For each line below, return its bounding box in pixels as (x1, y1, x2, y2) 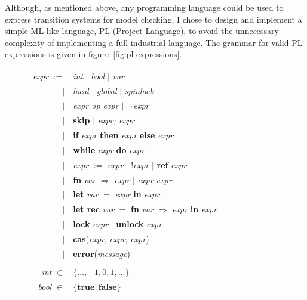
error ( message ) (73, 247, 130, 259)
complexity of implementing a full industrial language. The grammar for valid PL (5, 36, 303, 48)
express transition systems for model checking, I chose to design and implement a (5, 13, 302, 25)
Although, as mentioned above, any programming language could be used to (5, 1, 284, 13)
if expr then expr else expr (73, 129, 174, 141)
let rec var (73, 203, 115, 215)
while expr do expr (73, 143, 145, 156)
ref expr (156, 158, 187, 171)
